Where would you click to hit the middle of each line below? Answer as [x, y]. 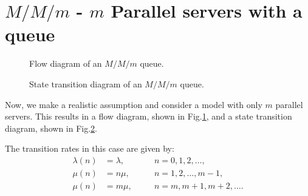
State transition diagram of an [86, 83]
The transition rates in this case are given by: [90, 148]
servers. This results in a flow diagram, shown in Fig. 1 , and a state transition [149, 116]
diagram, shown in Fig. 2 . [51, 128]
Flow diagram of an [66, 63]
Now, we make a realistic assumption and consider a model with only [134, 104]
